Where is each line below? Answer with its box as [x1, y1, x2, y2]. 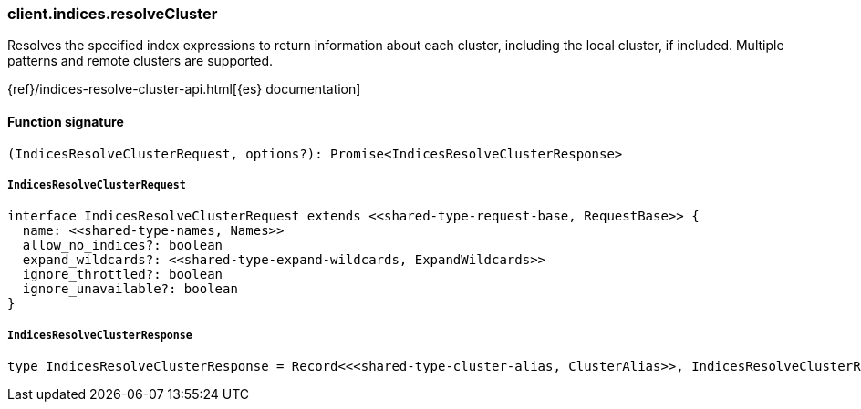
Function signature [7, 113, 124, 129]
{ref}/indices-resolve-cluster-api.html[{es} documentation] [7, 81, 361, 97]
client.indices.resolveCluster [7, 5, 218, 23]
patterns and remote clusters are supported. [7, 53, 274, 69]
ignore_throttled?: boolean [22, 267, 223, 282]
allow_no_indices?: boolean [22, 238, 223, 253]
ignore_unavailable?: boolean [22, 281, 238, 297]
